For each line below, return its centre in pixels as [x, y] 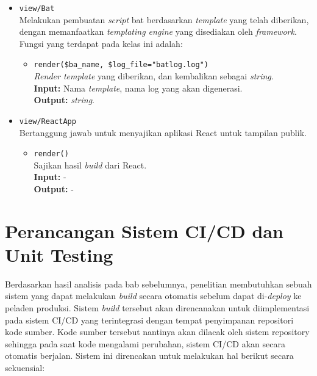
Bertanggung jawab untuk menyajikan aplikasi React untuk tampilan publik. [163, 132]
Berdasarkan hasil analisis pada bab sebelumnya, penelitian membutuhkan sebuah [158, 284]
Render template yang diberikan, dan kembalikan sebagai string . [154, 76]
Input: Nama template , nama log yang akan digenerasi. [138, 88]
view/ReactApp [48, 121]
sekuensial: [25, 368]
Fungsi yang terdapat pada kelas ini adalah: [101, 43]
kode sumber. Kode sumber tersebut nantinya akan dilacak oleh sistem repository [157, 332]
